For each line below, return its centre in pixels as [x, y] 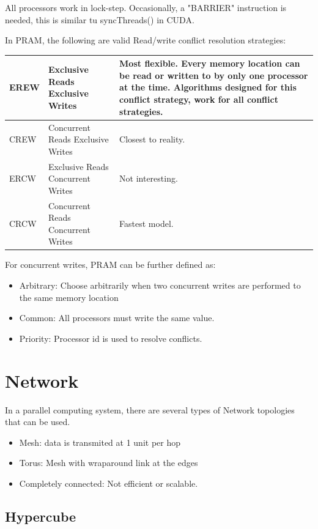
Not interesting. [149, 178]
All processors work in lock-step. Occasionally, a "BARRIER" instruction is [146, 7]
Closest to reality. [152, 139]
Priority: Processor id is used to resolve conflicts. [111, 338]
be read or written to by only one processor [214, 75]
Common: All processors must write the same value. [117, 318]
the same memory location [69, 297]
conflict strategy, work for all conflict [199, 99]
